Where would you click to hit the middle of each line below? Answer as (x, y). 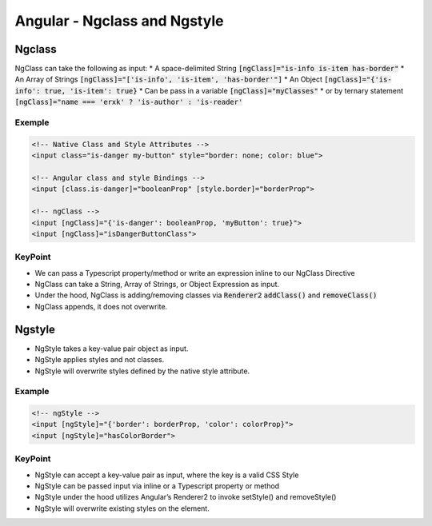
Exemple (32, 122)
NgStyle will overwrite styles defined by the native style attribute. (142, 371)
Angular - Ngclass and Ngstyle (119, 21)
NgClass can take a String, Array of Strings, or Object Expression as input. (157, 285)
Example (32, 392)
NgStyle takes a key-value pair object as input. (112, 349)
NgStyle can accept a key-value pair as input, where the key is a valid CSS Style (167, 475)
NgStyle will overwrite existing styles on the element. (122, 508)
